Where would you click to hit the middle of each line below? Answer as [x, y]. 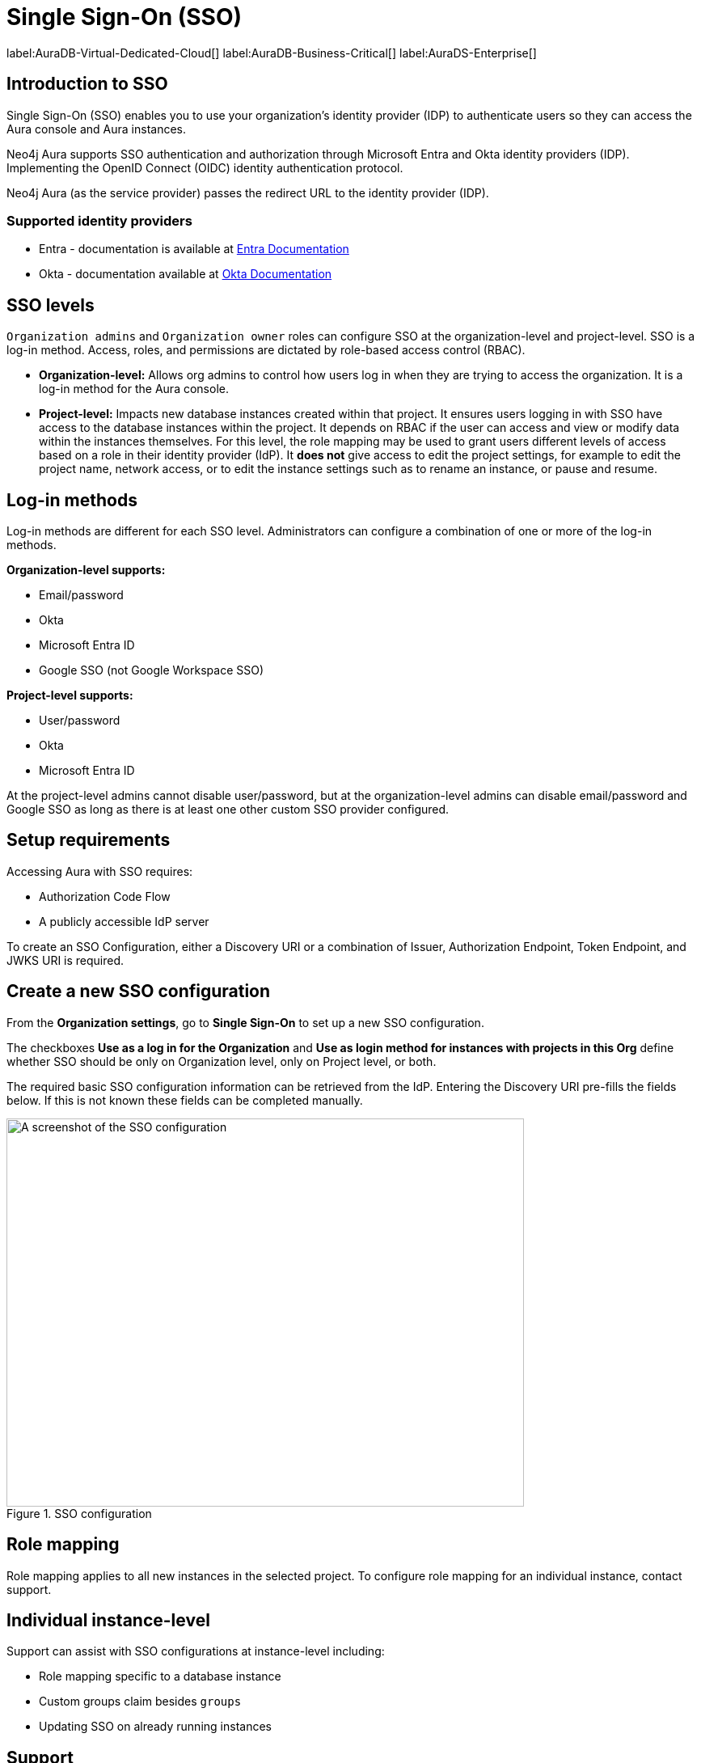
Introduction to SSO [87, 84]
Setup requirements [89, 840]
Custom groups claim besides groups [140, 1702]
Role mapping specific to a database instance [160, 1676]
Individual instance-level [108, 1620]
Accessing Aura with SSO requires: [100, 871]
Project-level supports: [70, 695]
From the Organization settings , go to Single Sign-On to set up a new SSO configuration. [245, 1022]
